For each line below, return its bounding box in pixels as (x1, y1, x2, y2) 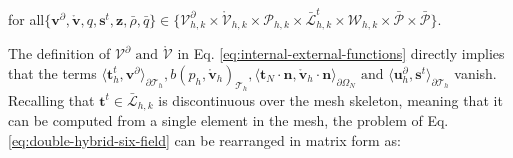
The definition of (8, 43, 111, 64)
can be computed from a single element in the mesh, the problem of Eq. (8, 110, 449, 131)
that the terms (8, 62, 97, 83)
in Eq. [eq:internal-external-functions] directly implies (177, 43, 505, 64)
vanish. (454, 62, 497, 83)
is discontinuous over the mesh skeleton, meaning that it (158, 89, 503, 110)
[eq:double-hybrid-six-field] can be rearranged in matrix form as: (8, 130, 401, 151)
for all (8, 8, 45, 29)
